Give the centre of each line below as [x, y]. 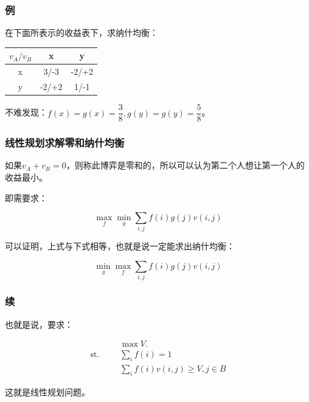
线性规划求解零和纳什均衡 [65, 143]
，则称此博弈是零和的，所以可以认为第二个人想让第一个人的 [185, 165]
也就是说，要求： [39, 324]
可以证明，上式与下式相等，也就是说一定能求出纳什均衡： [120, 246]
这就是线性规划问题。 [47, 391]
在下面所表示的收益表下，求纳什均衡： [82, 33]
